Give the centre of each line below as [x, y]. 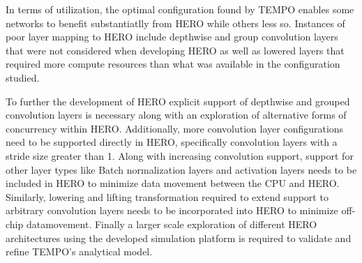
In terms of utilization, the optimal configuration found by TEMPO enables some [180, 9]
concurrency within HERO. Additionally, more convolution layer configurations [175, 128]
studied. [23, 77]
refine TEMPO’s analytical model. [79, 251]
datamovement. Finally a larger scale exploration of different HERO [172, 224]
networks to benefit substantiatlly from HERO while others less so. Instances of [175, 23]
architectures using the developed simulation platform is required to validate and [179, 238]
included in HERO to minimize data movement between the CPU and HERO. [173, 183]
